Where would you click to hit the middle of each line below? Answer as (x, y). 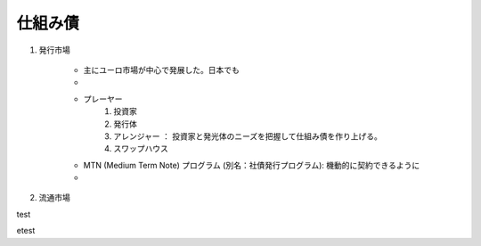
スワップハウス (141, 149)
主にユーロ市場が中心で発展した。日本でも (161, 70)
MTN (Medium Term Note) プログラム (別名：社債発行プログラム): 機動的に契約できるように (252, 165)
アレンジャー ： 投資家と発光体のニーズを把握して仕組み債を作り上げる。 (248, 136)
